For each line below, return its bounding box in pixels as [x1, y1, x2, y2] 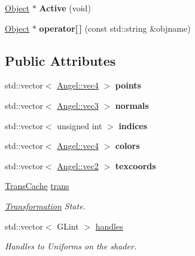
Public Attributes [5, 51, 116, 69]
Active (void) [39, 2, 91, 14]
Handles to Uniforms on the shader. [5, 240, 137, 252]
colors [115, 139, 140, 152]
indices [118, 119, 148, 132]
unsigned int [57, 119, 102, 132]
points [115, 79, 141, 92]
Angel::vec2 [57, 159, 99, 172]
